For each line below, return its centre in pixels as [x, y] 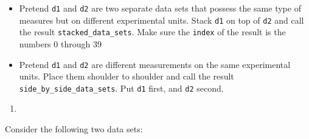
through [75, 43]
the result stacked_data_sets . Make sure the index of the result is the [152, 32]
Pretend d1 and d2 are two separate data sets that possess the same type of [160, 8]
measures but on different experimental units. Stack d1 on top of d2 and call [161, 20]
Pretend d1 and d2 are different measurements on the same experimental [155, 64]
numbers [35, 43]
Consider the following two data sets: [74, 129]
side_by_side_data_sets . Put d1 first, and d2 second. [121, 88]
